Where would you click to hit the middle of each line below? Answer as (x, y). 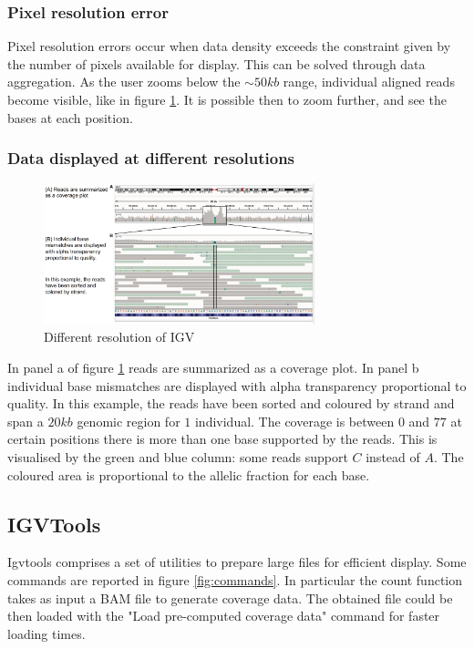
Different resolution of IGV (119, 337)
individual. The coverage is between (294, 421)
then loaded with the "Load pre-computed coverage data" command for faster (224, 616)
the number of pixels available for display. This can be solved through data (216, 63)
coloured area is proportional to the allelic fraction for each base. (189, 474)
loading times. (46, 633)
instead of (393, 457)
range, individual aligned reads (369, 82)
